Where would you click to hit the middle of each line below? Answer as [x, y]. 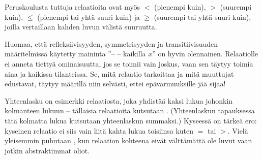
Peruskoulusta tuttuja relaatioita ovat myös [72, 7]
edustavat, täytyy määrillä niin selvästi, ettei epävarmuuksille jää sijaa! [115, 84]
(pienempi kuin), [180, 7]
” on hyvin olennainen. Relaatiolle [205, 54]
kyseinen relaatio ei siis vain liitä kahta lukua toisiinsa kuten [99, 130]
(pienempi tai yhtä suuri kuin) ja [89, 17]
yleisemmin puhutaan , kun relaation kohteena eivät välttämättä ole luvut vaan [128, 140]
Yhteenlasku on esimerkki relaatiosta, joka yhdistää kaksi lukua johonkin [119, 100]
